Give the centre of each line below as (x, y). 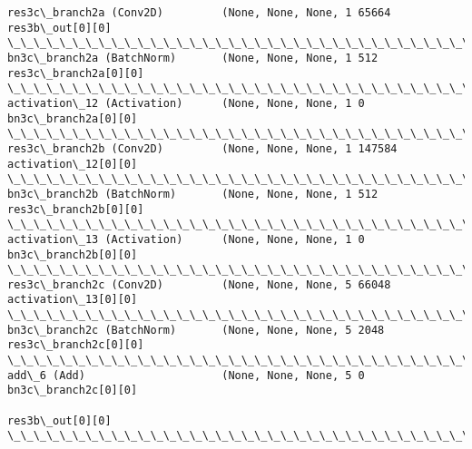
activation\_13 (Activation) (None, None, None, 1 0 (186, 239)
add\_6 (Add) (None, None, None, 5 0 (186, 375)
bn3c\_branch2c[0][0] (73, 390)
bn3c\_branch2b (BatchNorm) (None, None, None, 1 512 (193, 194)
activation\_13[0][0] (73, 300)
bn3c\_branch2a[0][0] (73, 118)
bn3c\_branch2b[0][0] (73, 254)
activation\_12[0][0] (73, 164)
